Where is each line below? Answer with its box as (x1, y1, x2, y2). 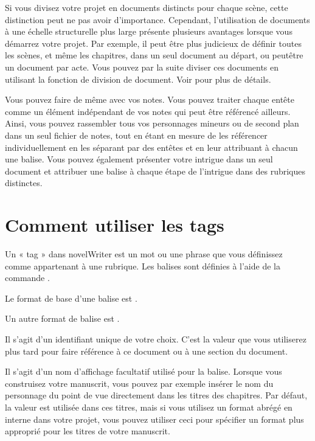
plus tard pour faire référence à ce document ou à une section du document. (5, 344, 288, 357)
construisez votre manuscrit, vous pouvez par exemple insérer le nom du (5, 377, 274, 389)
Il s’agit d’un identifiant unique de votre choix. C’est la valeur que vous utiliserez (5, 333, 306, 345)
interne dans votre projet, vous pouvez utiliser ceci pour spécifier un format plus (5, 412, 304, 425)
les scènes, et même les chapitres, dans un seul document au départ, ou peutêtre (5, 49, 303, 61)
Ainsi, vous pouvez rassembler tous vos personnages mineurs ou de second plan (5, 117, 299, 130)
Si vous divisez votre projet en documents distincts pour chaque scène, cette (5, 1, 288, 13)
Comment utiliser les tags (5, 212, 224, 237)
